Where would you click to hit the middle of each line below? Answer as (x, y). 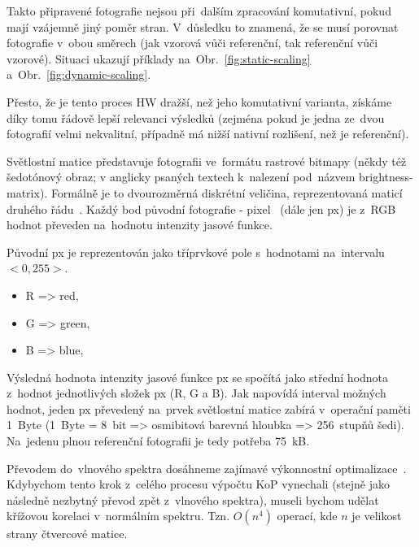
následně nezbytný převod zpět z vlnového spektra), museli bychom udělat (193, 499)
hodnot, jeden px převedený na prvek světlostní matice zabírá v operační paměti (209, 408)
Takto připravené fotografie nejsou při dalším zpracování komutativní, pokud (199, 11)
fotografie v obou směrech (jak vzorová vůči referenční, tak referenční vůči (192, 43)
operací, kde (307, 516)
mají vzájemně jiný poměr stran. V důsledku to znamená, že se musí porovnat (203, 26)
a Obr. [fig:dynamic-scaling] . (79, 74)
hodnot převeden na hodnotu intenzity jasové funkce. (140, 225)
